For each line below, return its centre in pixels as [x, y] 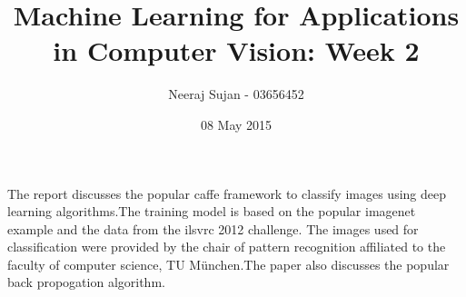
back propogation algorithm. [86, 282]
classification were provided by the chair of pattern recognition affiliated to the [227, 247]
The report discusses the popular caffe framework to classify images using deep [227, 193]
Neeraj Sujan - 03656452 [236, 94]
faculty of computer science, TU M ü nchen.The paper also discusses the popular [228, 264]
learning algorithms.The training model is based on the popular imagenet [212, 211]
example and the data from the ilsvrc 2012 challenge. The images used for [213, 228]
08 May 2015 [236, 124]
